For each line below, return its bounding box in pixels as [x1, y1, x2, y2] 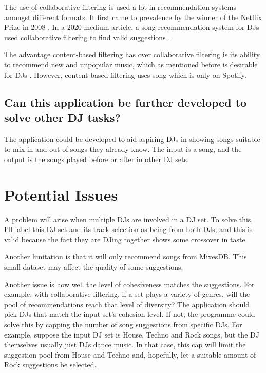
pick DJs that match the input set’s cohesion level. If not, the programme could [4, 309, 255, 319]
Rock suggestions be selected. [4, 359, 97, 370]
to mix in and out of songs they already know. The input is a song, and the [4, 144, 242, 154]
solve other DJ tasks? [4, 109, 121, 125]
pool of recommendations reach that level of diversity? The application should [4, 298, 250, 309]
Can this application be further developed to [4, 94, 247, 110]
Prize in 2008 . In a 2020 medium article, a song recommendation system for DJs [4, 22, 259, 32]
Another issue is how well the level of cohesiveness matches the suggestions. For [4, 278, 255, 289]
